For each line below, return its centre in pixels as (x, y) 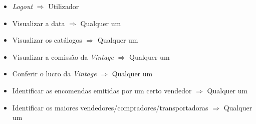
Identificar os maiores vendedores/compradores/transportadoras (110, 107)
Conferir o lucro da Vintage (54, 74)
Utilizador (64, 6)
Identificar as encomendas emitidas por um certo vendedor (102, 90)
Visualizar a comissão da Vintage (63, 56)
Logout (23, 6)
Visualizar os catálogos (47, 40)
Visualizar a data (39, 23)
